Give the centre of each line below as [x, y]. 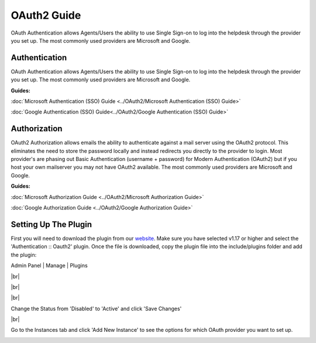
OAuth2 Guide [46, 15]
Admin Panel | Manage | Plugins [49, 266]
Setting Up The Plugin [51, 224]
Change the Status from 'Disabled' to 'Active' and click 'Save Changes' [96, 308]
